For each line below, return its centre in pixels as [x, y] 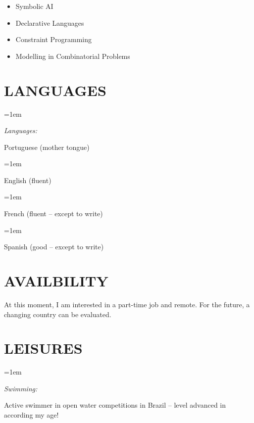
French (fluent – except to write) [53, 213]
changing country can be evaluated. [58, 314]
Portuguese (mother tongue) [47, 147]
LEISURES [43, 348]
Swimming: [21, 388]
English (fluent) [28, 180]
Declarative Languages [50, 23]
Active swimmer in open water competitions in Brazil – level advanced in [115, 405]
